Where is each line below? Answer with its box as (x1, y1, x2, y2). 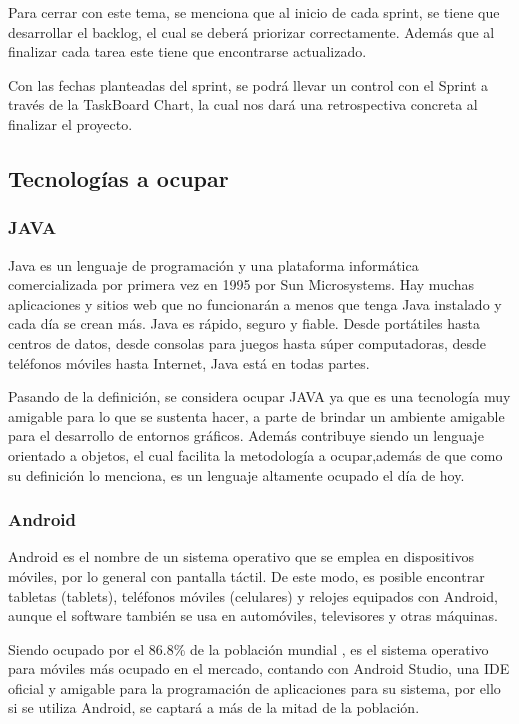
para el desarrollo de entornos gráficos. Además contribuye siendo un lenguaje (8, 425, 484, 446)
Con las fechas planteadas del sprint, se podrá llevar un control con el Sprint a (8, 74, 489, 95)
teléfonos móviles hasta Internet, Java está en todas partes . (8, 352, 370, 373)
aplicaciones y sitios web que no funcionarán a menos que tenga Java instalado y (8, 293, 502, 314)
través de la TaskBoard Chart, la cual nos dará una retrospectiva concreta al (8, 94, 478, 115)
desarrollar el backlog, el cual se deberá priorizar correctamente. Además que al (8, 21, 495, 42)
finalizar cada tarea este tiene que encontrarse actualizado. (8, 41, 367, 62)
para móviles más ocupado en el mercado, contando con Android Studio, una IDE (8, 658, 510, 679)
